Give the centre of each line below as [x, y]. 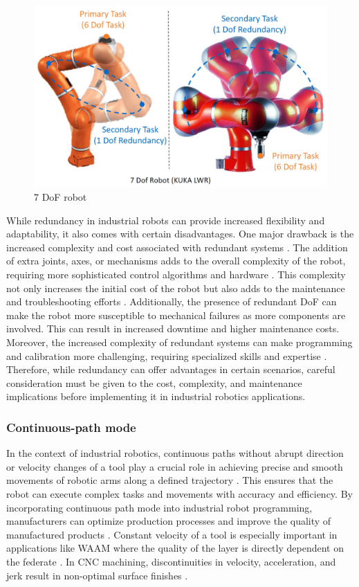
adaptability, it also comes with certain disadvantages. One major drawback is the [180, 234]
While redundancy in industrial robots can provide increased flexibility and [166, 220]
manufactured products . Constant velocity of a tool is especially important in [172, 534]
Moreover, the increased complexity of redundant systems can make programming [179, 342]
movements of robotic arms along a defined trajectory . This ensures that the [170, 480]
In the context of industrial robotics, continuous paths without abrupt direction [175, 453]
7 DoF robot [61, 197]
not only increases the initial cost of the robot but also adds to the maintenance [176, 288]
